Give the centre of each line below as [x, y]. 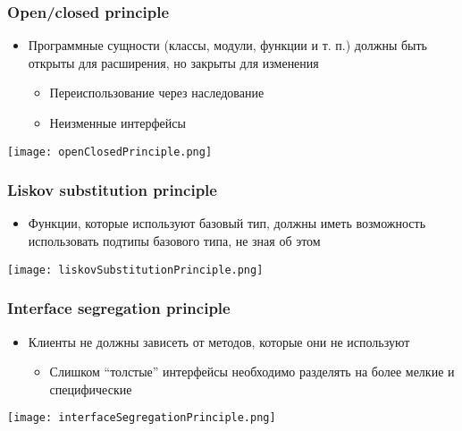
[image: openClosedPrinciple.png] [110, 152]
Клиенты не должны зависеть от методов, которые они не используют [219, 341]
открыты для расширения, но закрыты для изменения [173, 62]
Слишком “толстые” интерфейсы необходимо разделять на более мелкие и [252, 372]
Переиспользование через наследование [157, 93]
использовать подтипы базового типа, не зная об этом [174, 241]
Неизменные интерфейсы [118, 123]
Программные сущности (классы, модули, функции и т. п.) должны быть [227, 45]
